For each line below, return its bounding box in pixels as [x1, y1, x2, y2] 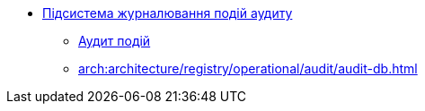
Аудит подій [78, 33, 151, 48]
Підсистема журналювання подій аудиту [42, 5, 293, 21]
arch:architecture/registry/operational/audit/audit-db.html [78, 61, 418, 76]
